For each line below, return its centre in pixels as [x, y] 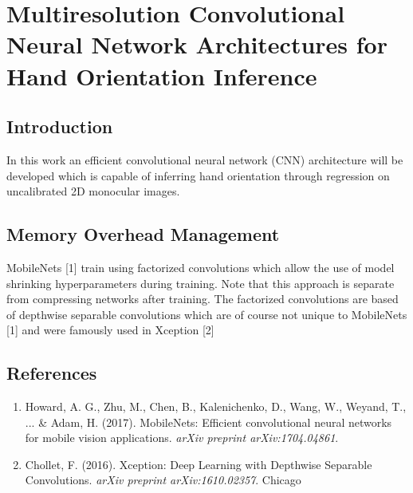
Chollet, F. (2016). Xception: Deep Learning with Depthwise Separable [199, 464]
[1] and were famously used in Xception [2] [110, 330]
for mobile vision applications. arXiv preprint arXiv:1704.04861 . [182, 438]
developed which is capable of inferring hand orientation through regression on [198, 175]
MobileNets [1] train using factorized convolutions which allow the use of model [201, 267]
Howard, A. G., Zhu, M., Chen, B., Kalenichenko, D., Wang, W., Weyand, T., [216, 406]
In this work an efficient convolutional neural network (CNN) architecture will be [205, 159]
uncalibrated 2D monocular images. [93, 191]
